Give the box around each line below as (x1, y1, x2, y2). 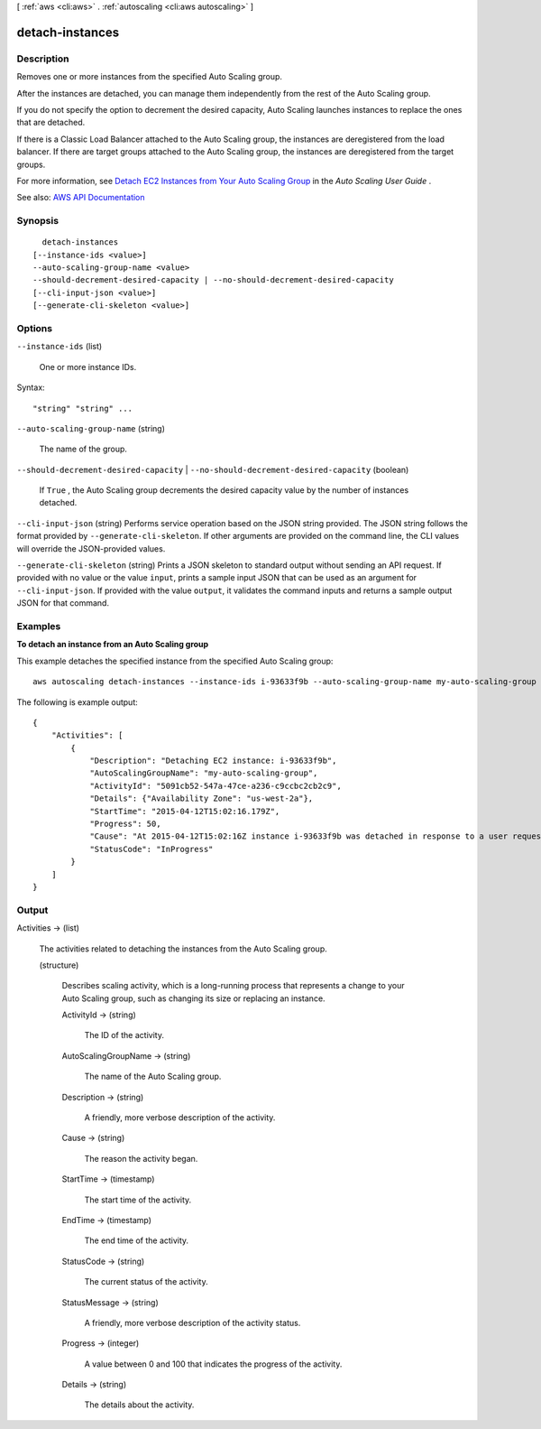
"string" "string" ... (32, 403, 133, 413)
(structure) (39, 960, 79, 970)
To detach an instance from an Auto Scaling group (16, 639, 209, 650)
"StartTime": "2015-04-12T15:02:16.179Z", (89, 806, 280, 816)
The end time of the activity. (84, 1235, 189, 1246)
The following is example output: (16, 696, 139, 708)
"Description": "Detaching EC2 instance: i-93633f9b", (89, 756, 337, 766)
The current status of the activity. (84, 1276, 208, 1287)
